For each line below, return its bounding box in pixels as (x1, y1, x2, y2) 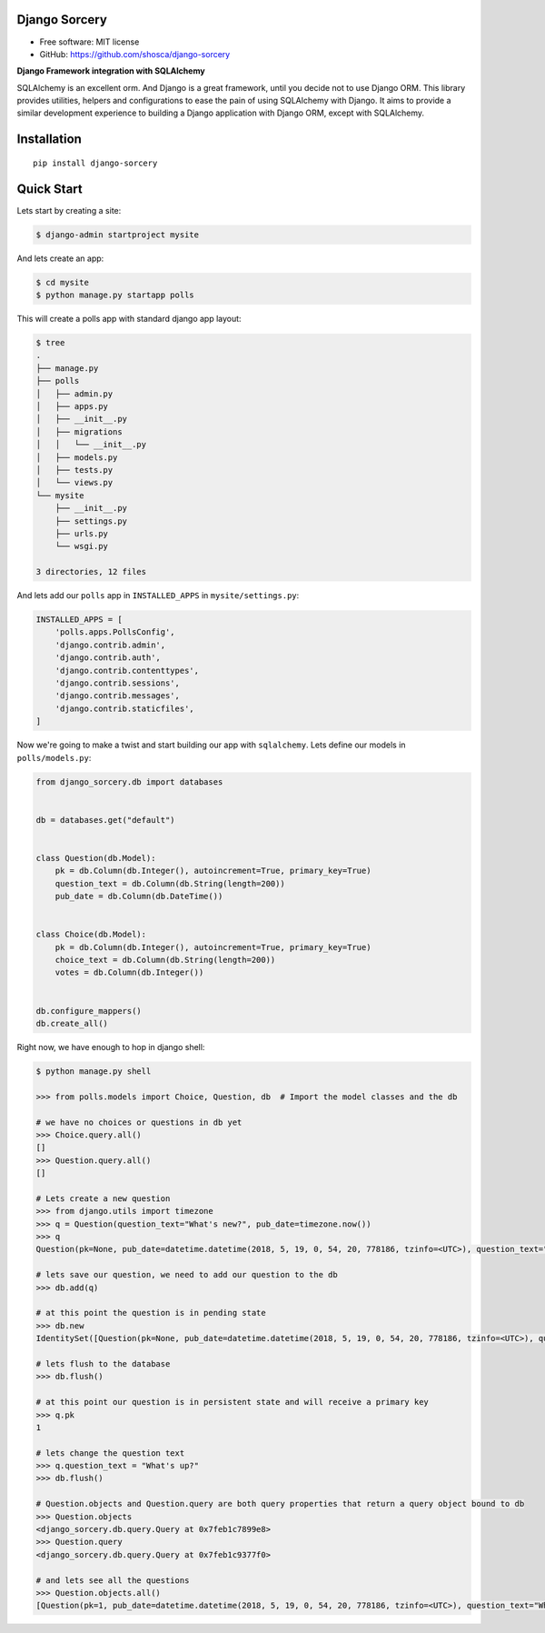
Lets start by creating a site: (16, 205, 122, 215)
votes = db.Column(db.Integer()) (54, 967, 204, 977)
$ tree (35, 337, 65, 348)
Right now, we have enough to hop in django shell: (16, 1041, 205, 1052)
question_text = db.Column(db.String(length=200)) (54, 878, 285, 888)
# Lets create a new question (35, 1193, 171, 1204)
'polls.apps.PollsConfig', (54, 627, 176, 637)
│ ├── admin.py (35, 388, 114, 399)
